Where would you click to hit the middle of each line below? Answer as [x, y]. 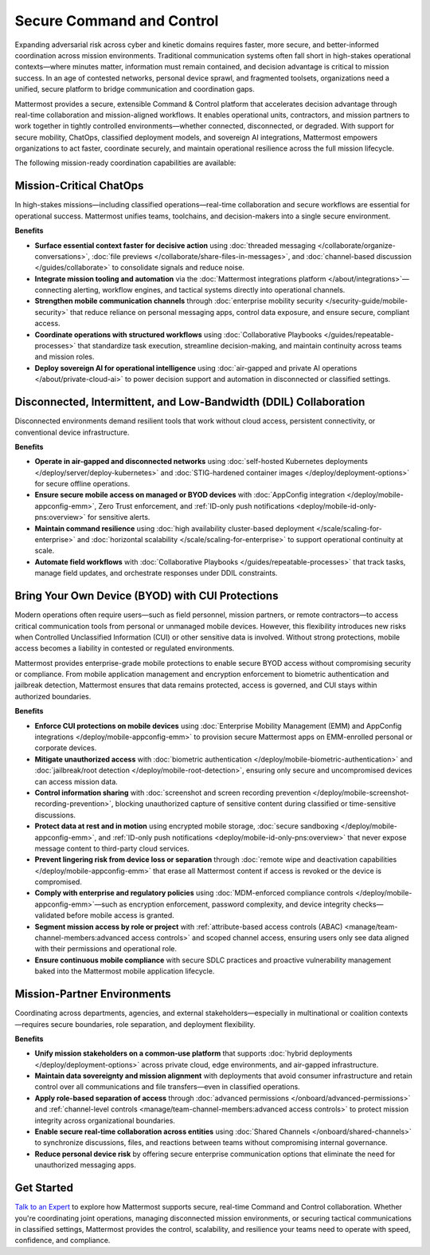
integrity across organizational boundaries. [105, 1120]
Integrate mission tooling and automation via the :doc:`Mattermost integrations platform [180, 278]
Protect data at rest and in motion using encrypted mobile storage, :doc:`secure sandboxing [187, 826]
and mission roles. [64, 357]
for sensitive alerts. [119, 517]
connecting [53, 290]
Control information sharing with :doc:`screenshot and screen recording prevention [173, 793]
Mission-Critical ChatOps [79, 186]
